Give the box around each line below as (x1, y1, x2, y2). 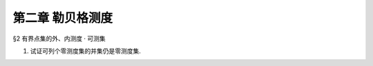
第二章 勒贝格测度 (12, 10, 113, 25)
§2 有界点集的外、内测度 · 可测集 (12, 34, 106, 43)
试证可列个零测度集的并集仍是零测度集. (30, 47, 142, 55)
